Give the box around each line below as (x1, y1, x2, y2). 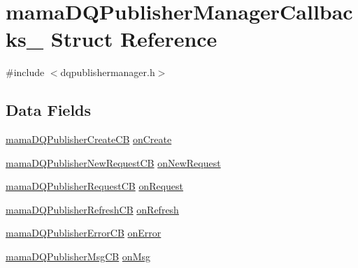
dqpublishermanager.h (60, 65, 155, 80)
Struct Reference (50, 24, 217, 53)
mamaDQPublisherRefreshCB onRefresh (6, 202, 179, 216)
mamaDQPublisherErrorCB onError (6, 225, 162, 240)
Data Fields (6, 99, 92, 121)
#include (6, 65, 45, 80)
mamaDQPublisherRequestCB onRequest (6, 179, 184, 193)
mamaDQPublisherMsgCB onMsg (6, 249, 150, 264)
